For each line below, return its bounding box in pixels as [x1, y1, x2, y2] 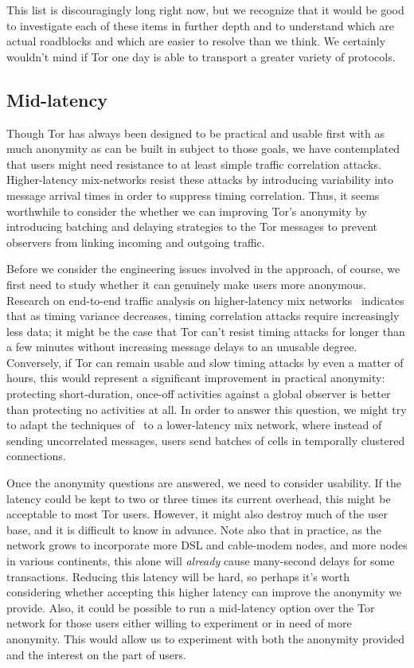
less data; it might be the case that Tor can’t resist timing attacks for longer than [6, 322, 405, 339]
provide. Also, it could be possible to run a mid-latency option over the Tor [6, 599, 375, 615]
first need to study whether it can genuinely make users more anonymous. [6, 275, 367, 292]
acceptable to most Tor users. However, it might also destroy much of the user [6, 506, 388, 522]
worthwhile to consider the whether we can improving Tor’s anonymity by [6, 202, 368, 219]
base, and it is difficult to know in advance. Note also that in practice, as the [6, 521, 381, 537]
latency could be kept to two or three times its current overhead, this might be [6, 490, 391, 506]
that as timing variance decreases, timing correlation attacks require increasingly [6, 307, 400, 324]
